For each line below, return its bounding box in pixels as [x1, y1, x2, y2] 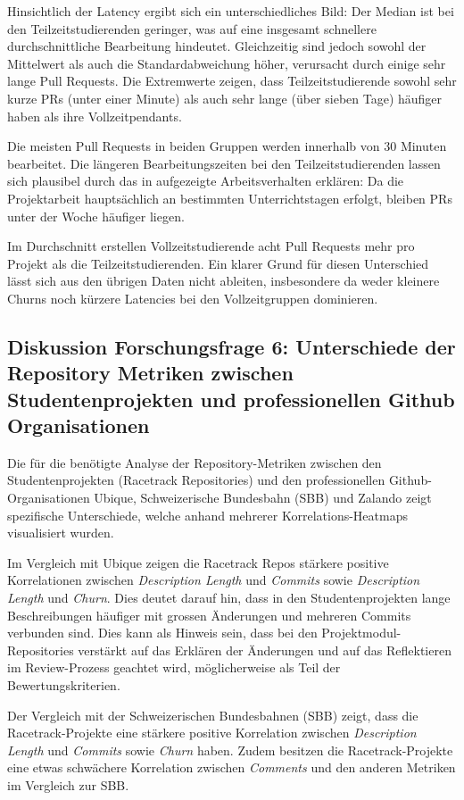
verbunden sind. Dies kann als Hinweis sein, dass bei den [7, 623, 318, 642]
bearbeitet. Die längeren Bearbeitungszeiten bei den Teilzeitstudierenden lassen [7, 154, 441, 172]
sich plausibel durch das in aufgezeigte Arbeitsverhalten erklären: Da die [7, 171, 404, 190]
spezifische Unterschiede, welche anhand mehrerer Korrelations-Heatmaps [7, 505, 408, 524]
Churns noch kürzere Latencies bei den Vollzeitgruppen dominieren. [7, 288, 378, 307]
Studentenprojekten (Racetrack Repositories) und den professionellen [7, 471, 385, 489]
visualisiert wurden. [7, 523, 114, 542]
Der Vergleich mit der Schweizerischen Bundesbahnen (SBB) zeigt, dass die [7, 705, 418, 724]
